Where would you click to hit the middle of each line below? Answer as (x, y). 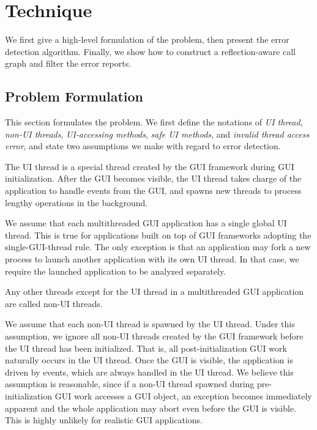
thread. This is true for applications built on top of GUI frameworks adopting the (158, 235)
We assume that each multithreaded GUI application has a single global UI (146, 223)
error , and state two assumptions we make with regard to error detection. (143, 146)
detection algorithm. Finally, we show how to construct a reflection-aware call (150, 51)
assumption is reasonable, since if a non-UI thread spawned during (130, 384)
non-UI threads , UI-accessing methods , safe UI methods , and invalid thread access (157, 134)
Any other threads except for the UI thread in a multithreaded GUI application (155, 291)
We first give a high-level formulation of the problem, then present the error (147, 39)
